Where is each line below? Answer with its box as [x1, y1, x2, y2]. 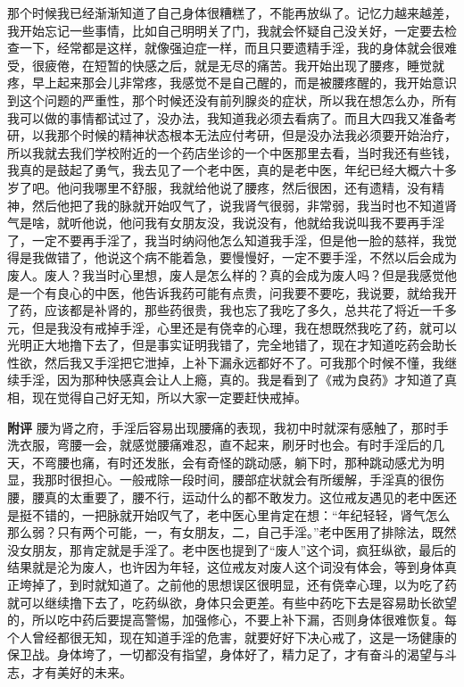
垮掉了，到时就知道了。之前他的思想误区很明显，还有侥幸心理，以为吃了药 [19, 575, 457, 593]
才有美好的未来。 [31, 662, 132, 681]
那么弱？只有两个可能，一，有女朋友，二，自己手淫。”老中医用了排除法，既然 [7, 523, 457, 542]
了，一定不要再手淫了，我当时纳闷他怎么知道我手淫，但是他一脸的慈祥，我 [7, 230, 444, 249]
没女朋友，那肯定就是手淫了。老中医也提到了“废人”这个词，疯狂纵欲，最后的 [7, 540, 457, 559]
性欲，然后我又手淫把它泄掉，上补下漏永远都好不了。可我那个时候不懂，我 [7, 352, 444, 371]
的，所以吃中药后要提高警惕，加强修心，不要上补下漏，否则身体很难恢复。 [7, 610, 444, 629]
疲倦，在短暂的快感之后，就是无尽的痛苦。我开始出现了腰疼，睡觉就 [44, 55, 444, 74]
